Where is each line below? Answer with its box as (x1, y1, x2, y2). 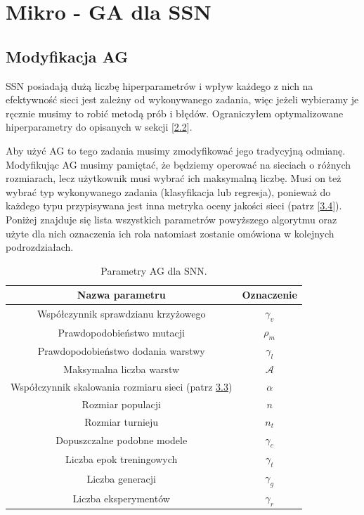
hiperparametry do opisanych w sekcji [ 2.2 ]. (6, 119, 193, 134)
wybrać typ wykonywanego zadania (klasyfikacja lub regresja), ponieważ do (6, 184, 331, 199)
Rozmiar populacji (82, 396, 161, 411)
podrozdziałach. (6, 240, 74, 254)
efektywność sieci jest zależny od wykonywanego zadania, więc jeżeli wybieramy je (6, 92, 359, 107)
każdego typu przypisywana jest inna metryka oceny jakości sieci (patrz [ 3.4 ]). (6, 198, 342, 213)
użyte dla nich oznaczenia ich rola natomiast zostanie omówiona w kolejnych (6, 226, 334, 240)
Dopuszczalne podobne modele (56, 432, 188, 447)
